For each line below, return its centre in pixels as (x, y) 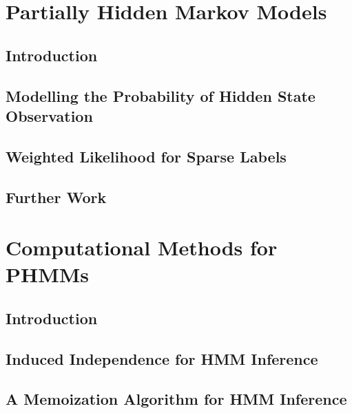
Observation (49, 115)
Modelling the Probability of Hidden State (161, 95)
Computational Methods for (142, 247)
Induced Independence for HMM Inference (162, 358)
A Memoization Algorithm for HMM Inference (176, 399)
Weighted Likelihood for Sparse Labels (146, 156)
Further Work (56, 197)
